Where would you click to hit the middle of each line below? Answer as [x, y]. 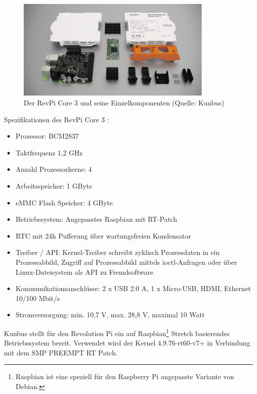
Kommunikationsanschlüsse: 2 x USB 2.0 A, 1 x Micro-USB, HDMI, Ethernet [133, 288]
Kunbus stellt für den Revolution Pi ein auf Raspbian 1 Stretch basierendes [117, 332]
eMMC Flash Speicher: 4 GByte [64, 202]
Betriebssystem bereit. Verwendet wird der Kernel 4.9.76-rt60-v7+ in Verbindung [127, 343]
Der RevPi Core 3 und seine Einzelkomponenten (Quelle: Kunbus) [124, 103]
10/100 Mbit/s [38, 298]
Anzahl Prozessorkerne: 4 [54, 169]
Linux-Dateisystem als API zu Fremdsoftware [85, 271]
